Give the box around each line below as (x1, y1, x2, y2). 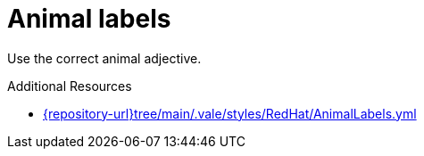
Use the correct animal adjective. (7, 50, 202, 66)
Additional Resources (7, 78, 132, 94)
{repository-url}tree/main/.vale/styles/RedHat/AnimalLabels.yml (43, 105, 417, 121)
